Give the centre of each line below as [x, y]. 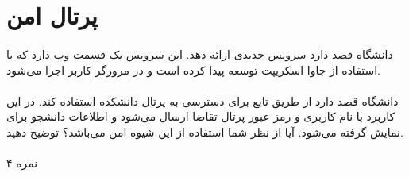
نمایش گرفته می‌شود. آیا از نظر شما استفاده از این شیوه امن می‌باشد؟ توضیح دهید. [205, 131]
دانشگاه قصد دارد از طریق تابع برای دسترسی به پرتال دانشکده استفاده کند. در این [203, 100]
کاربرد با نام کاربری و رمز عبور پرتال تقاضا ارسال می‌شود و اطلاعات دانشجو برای [201, 116]
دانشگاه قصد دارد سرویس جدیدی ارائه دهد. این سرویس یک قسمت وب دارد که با [200, 54]
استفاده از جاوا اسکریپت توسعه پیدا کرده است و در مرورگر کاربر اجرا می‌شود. [193, 69]
